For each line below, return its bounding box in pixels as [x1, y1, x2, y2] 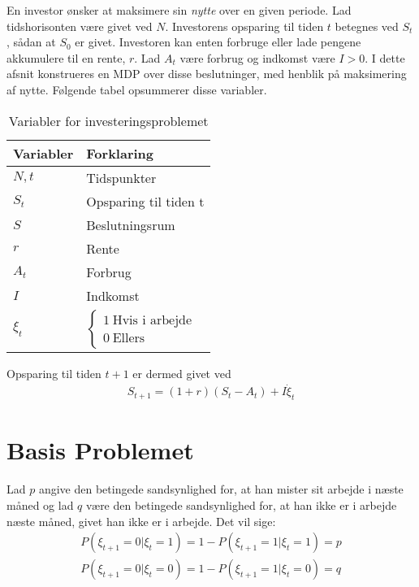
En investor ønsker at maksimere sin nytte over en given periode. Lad [6, 2, 352, 18]
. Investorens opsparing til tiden [165, 17, 324, 34]
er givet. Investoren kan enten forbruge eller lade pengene [75, 33, 361, 50]
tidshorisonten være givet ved [6, 17, 153, 34]
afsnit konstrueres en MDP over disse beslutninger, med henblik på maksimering [6, 65, 407, 82]
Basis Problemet [6, 433, 194, 467]
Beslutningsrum [86, 215, 175, 234]
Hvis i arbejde [112, 314, 192, 328]
